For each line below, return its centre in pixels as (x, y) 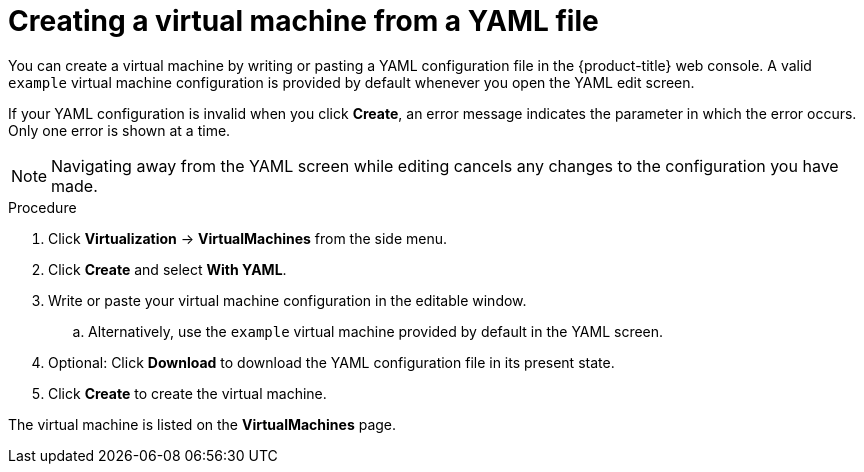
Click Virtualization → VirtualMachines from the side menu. (248, 238)
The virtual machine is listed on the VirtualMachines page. (202, 424)
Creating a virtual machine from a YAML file (303, 21)
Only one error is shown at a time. (119, 130)
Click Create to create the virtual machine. (187, 393)
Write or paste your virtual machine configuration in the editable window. (287, 300)
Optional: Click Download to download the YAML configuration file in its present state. (331, 362)
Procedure (42, 207)
